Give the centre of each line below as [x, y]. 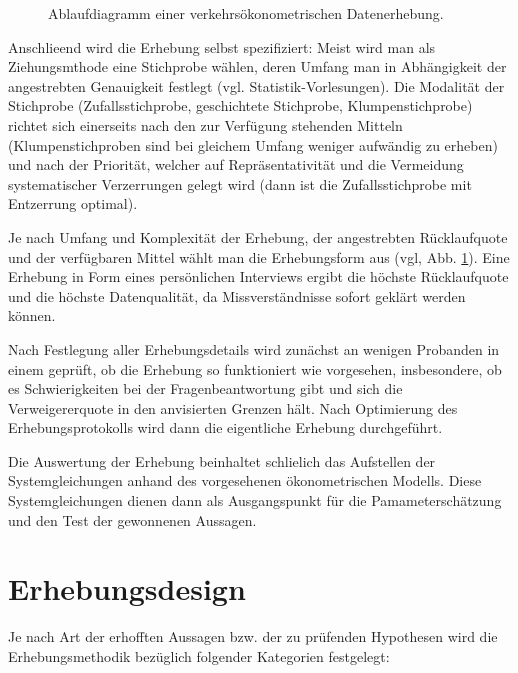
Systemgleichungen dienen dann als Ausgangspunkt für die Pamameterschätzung [255, 500]
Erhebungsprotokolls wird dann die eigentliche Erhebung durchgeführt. [225, 427]
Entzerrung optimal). [73, 203]
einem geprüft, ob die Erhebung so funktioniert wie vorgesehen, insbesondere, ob [255, 368]
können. [32, 315]
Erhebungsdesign [127, 588]
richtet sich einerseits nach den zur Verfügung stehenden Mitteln [205, 124]
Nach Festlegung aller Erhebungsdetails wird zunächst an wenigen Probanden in [254, 348]
